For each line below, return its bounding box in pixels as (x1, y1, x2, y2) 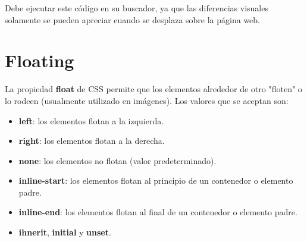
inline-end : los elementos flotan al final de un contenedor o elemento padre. (18, 206, 297, 218)
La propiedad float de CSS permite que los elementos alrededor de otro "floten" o (5, 83, 302, 95)
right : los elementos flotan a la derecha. (18, 134, 165, 147)
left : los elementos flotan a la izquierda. (18, 114, 164, 127)
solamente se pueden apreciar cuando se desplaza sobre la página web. (5, 13, 261, 26)
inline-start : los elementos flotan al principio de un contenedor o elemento (18, 174, 293, 187)
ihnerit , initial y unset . (18, 226, 111, 238)
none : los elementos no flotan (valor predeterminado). (18, 154, 217, 166)
